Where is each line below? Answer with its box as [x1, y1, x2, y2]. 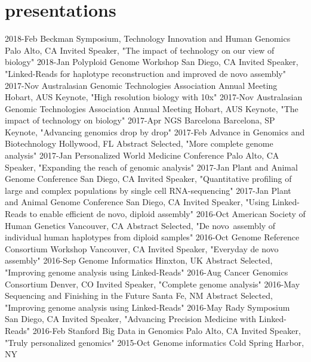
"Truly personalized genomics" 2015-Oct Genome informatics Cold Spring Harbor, [5, 336, 304, 348]
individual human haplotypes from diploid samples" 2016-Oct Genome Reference [5, 231, 300, 243]
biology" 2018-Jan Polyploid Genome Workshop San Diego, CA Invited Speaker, [5, 55, 298, 68]
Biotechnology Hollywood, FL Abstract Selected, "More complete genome [5, 137, 273, 150]
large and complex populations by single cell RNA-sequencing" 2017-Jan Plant [5, 184, 291, 196]
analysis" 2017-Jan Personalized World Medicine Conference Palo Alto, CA [5, 149, 279, 162]
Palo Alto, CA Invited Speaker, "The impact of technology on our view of [5, 44, 275, 56]
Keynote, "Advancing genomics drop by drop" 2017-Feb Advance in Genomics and [5, 125, 305, 138]
